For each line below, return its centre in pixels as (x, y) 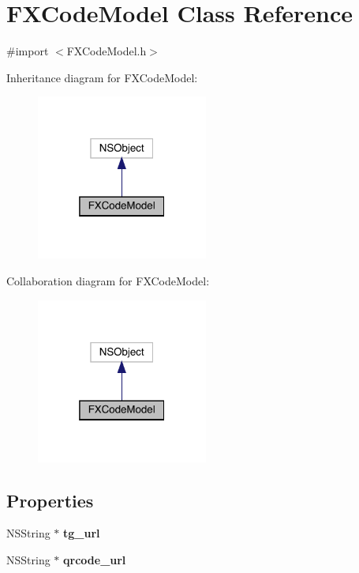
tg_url (82, 533)
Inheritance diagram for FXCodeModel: (102, 77)
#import (28, 51)
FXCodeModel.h (107, 51)
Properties (50, 500)
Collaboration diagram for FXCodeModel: (108, 280)
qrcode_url (95, 559)
